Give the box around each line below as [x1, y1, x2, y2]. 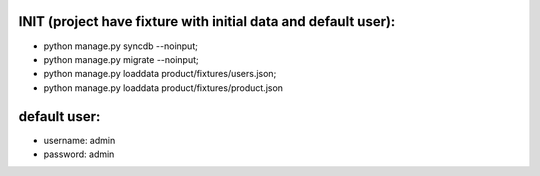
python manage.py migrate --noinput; [43, 53, 199, 65]
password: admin [43, 148, 115, 160]
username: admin [43, 134, 116, 146]
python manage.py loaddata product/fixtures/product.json [43, 81, 284, 94]
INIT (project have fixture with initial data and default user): [18, 13, 396, 30]
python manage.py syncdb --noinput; [43, 40, 199, 52]
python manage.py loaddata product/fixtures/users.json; [43, 68, 277, 80]
